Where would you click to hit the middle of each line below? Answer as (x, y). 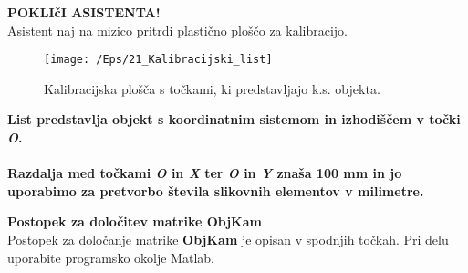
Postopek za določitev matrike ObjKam (135, 221)
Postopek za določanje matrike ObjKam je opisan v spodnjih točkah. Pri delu (228, 239)
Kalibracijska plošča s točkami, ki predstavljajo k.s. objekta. (212, 88)
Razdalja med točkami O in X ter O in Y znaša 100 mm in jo (205, 173)
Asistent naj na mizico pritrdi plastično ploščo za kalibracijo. (178, 30)
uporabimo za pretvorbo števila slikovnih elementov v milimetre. (216, 190)
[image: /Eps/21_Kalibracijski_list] (158, 60)
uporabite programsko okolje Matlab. (111, 257)
